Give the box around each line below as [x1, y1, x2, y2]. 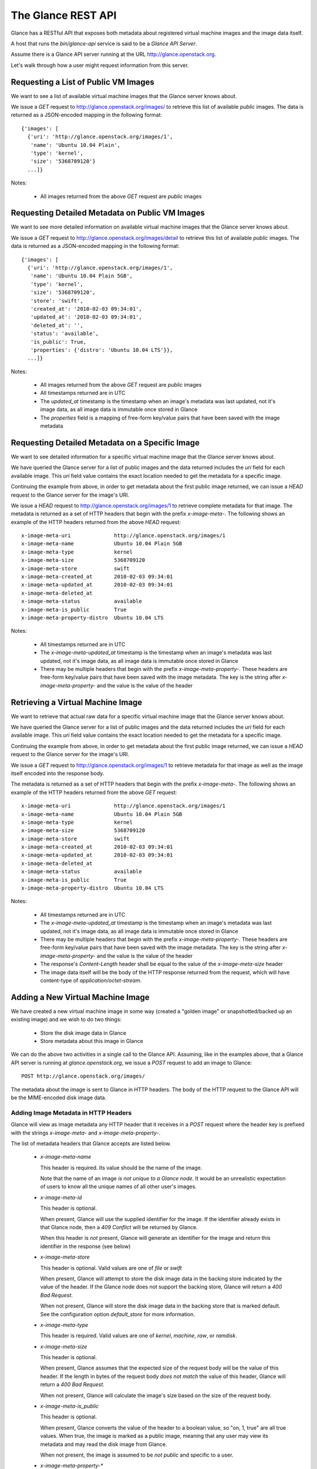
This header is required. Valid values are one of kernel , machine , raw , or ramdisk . [40, 1332, 237, 1339]
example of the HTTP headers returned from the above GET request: [11, 789, 177, 796]
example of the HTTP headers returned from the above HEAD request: [11, 518, 181, 525]
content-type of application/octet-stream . [40, 977, 142, 984]
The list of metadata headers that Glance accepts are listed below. [11, 1140, 171, 1147]
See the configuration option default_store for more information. [40, 1310, 195, 1317]
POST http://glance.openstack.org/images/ [21, 1073, 146, 1079]
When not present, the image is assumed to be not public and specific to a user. [40, 1451, 234, 1458]
